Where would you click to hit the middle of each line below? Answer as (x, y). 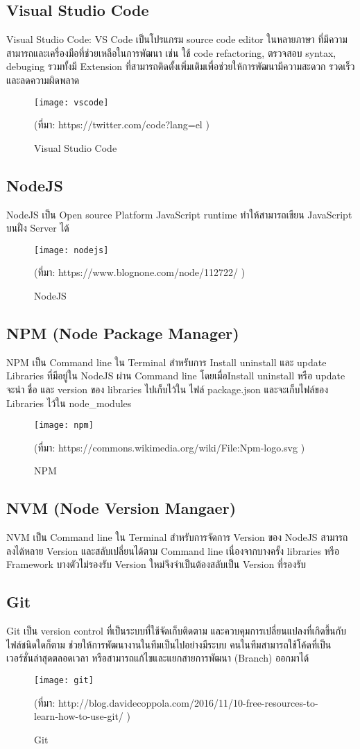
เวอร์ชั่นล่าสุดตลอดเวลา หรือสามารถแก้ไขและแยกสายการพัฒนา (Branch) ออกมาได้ (158, 658)
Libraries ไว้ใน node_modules (69, 403)
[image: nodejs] (71, 250)
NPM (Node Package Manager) (123, 333)
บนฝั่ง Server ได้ (38, 228)
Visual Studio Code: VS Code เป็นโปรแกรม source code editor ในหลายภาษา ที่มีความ (177, 39)
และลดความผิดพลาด (43, 79)
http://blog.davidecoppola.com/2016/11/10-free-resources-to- (188, 702)
